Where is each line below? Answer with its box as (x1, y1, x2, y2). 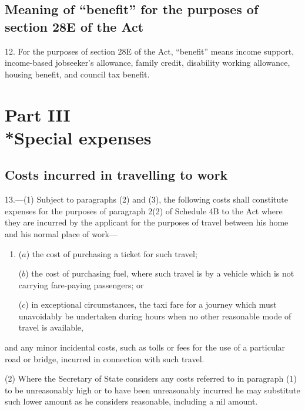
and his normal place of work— (5, 227, 118, 240)
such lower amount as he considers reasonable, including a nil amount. (5, 395, 258, 407)
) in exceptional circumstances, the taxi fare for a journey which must (25, 298, 277, 311)
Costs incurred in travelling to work (5, 166, 228, 184)
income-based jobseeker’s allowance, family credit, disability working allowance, (5, 56, 290, 69)
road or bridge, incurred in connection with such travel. (5, 352, 205, 365)
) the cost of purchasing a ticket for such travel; (26, 247, 197, 260)
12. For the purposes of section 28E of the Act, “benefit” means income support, (5, 45, 294, 57)
